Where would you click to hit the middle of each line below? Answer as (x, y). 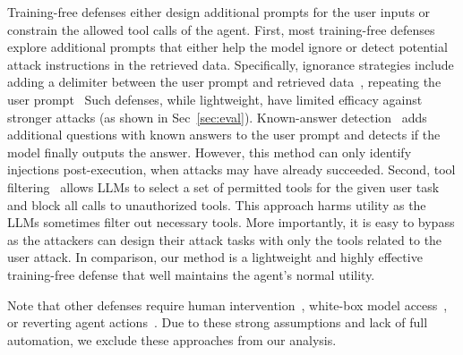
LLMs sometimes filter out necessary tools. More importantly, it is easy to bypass (231, 222)
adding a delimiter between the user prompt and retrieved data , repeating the (224, 82)
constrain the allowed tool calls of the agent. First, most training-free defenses (221, 29)
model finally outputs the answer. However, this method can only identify (210, 152)
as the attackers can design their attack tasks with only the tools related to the (225, 239)
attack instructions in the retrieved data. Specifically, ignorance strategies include (231, 64)
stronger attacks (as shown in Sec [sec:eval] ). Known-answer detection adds (217, 117)
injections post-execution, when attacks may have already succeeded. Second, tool (231, 169)
